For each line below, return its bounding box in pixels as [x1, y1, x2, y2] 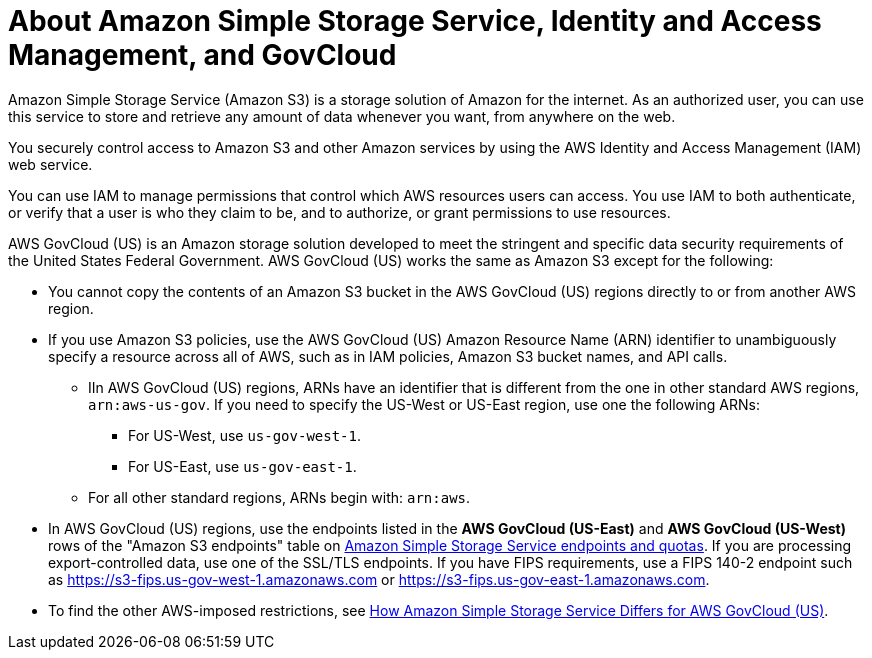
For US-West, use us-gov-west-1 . [128, 426, 362, 444]
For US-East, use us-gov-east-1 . [128, 457, 357, 475]
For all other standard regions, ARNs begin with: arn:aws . [88, 488, 471, 506]
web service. [8, 155, 93, 173]
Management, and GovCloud [8, 38, 397, 72]
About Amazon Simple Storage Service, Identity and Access [8, 4, 822, 38]
